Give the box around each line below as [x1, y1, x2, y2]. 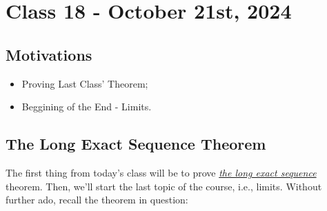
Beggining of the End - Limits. [21, 99, 152, 114]
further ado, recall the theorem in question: [6, 192, 188, 207]
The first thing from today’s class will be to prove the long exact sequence [6, 165, 317, 179]
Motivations [6, 43, 92, 65]
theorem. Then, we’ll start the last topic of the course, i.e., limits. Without [6, 179, 322, 193]
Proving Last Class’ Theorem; [21, 76, 148, 90]
